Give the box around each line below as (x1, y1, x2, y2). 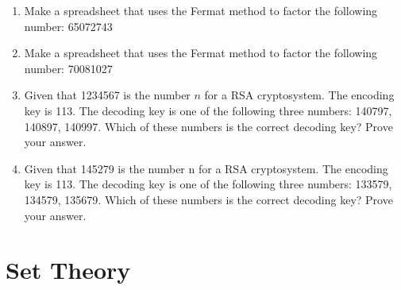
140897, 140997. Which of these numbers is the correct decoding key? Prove (24, 118, 393, 134)
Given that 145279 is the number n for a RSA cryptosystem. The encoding (24, 160, 388, 176)
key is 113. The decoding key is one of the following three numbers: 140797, (24, 102, 392, 118)
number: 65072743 (24, 17, 113, 34)
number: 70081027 (24, 60, 113, 76)
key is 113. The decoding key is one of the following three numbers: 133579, (24, 176, 392, 192)
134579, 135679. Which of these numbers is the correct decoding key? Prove (24, 191, 393, 207)
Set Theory (6, 253, 131, 286)
